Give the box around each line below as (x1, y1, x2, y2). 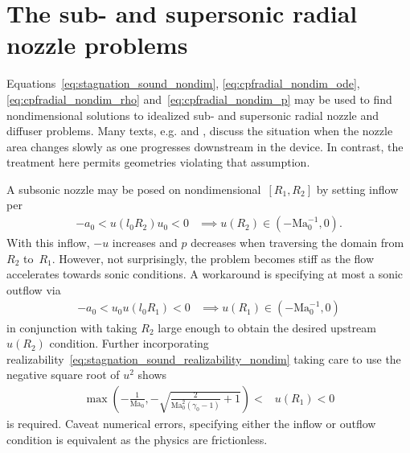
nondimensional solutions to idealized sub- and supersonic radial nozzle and (6, 106, 379, 123)
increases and (112, 234, 178, 251)
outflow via (6, 281, 61, 298)
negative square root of (6, 366, 120, 383)
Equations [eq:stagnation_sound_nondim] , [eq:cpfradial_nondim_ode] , (6, 75, 360, 92)
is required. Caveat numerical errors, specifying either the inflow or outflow (6, 414, 376, 431)
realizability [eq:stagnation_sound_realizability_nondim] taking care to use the (6, 350, 401, 367)
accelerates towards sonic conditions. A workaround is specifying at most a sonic (6, 266, 404, 282)
